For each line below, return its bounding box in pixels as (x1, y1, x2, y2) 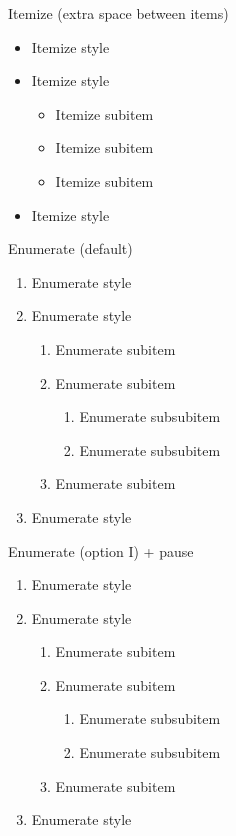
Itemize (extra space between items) (8, 3, 229, 23)
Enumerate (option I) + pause (8, 540, 194, 561)
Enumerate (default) (8, 238, 133, 259)
